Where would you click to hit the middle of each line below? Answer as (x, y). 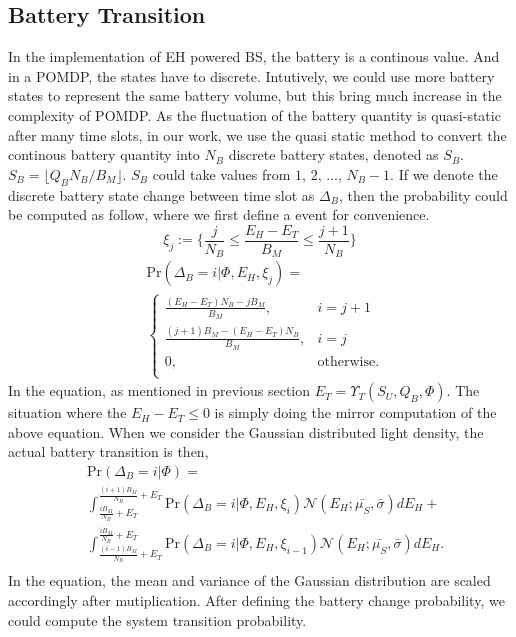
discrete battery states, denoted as (333, 154)
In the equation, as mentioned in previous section (159, 390)
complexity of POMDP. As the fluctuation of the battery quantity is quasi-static (254, 114)
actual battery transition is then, (108, 451)
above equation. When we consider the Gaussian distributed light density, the (246, 431)
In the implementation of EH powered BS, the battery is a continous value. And (254, 56)
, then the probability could (423, 194)
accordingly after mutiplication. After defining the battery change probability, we (256, 599)
